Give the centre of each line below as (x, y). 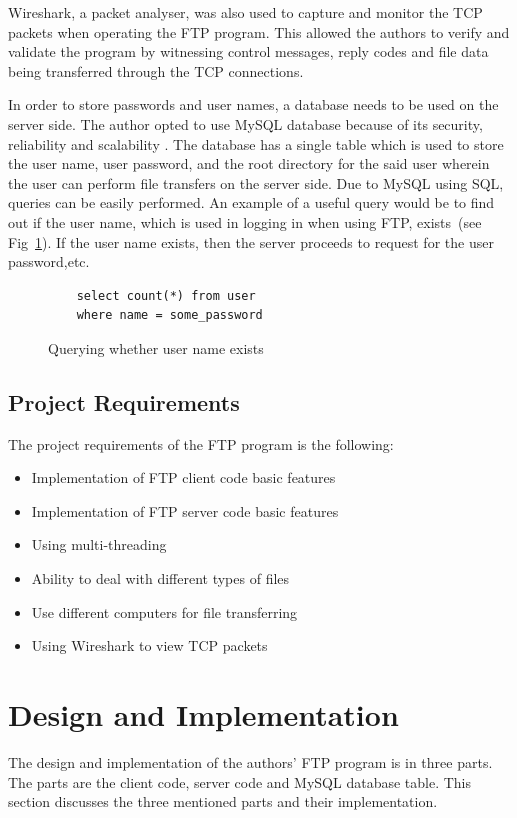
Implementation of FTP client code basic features (183, 477)
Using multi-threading (99, 544)
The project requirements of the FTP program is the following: (201, 443)
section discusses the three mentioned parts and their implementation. (223, 801)
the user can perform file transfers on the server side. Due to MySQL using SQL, (256, 182)
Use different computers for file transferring (164, 611)
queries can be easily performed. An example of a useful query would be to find (251, 202)
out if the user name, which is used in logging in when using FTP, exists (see (245, 221)
